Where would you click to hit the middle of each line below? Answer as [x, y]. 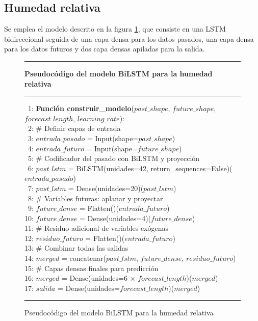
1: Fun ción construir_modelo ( [81, 108]
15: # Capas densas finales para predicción [92, 268]
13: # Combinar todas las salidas [76, 248]
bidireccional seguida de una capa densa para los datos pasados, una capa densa [129, 38]
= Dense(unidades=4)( [115, 218]
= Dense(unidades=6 [94, 278]
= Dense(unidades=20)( [106, 188]
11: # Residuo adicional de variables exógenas [97, 228]
